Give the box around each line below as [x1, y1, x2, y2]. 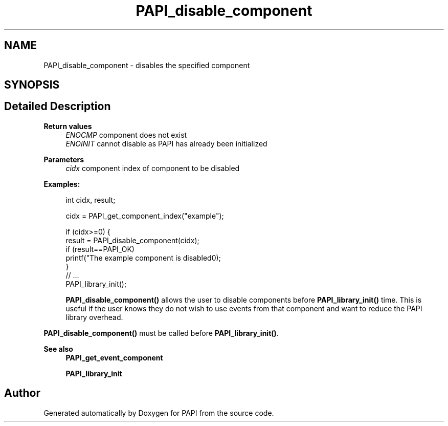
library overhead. [65, 312, 123, 322]
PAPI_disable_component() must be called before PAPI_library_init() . [43, 328, 279, 337]
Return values [43, 121, 92, 131]
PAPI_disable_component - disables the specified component [43, 60, 250, 70]
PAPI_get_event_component [65, 353, 163, 362]
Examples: [43, 179, 80, 188]
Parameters [43, 155, 84, 164]
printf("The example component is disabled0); [65, 253, 221, 262]
